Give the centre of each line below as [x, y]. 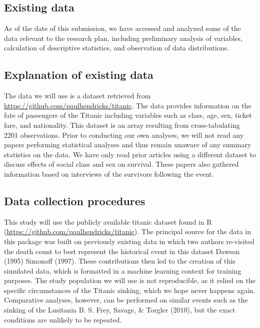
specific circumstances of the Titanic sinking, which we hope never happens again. [130, 290]
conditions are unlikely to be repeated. [63, 319]
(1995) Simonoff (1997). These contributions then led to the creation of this [120, 261]
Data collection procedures [75, 200]
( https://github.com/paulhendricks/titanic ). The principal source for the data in [127, 231]
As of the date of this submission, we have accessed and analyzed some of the [122, 28]
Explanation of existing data [79, 75]
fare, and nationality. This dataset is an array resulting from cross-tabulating [122, 125]
